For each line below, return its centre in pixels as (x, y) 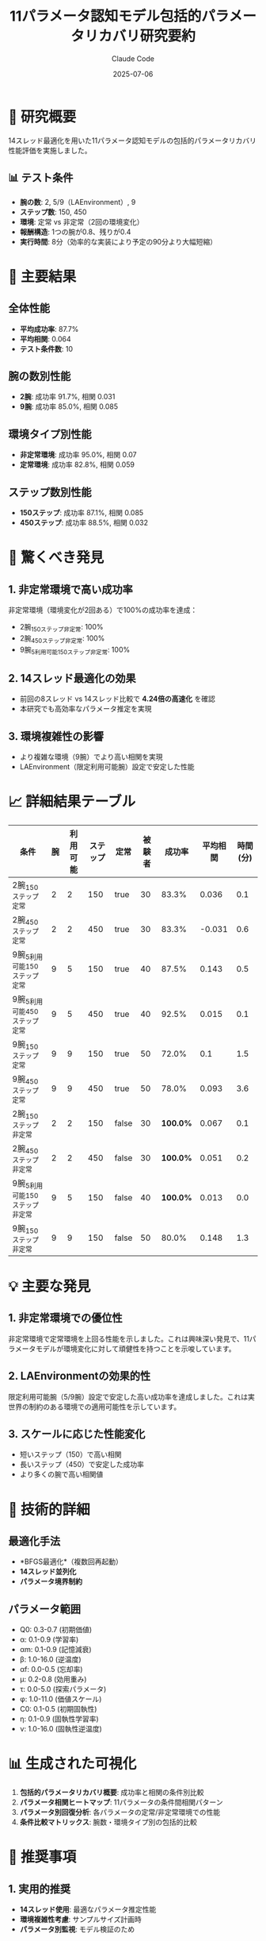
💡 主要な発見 (49, 1286)
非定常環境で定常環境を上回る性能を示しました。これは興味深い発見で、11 (129, 1338)
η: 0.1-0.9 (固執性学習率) (59, 1719)
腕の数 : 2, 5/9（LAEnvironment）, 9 (78, 202)
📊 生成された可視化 (72, 1764)
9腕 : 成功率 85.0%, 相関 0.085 (69, 406)
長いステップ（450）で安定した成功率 (82, 1465)
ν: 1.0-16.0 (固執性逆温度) (61, 1729)
